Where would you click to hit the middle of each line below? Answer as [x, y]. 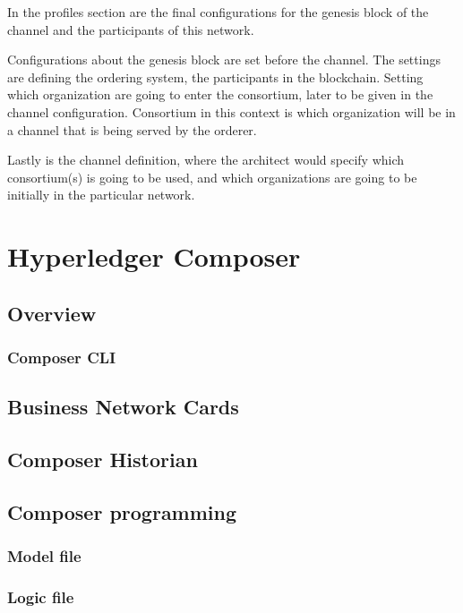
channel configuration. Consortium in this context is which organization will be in [231, 111]
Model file [44, 556]
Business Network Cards [123, 407]
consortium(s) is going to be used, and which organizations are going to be [212, 177]
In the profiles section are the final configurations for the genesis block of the [218, 12]
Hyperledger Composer [154, 256]
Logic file [41, 597]
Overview [52, 313]
